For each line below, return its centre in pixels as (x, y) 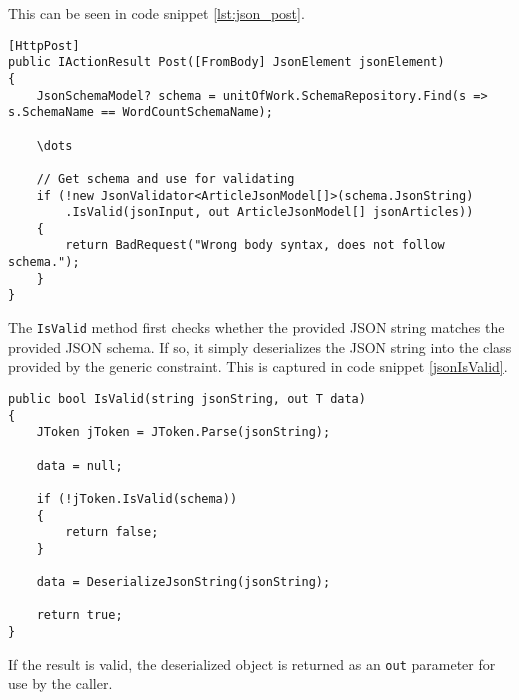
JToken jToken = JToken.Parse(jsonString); (183, 432)
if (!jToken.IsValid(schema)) (137, 498)
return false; (112, 532)
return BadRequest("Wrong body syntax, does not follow (255, 245)
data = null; (79, 465)
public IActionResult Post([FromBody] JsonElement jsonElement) (226, 62)
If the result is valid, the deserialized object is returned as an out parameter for (252, 663)
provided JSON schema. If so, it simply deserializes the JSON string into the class (260, 346)
